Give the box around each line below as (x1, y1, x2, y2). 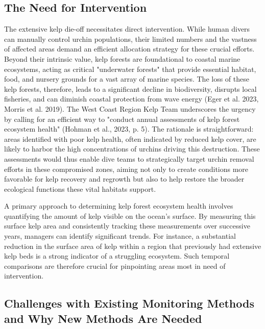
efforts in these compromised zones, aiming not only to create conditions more (4, 163, 249, 174)
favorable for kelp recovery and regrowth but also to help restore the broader (4, 173, 245, 184)
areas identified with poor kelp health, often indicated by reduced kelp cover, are (4, 133, 256, 144)
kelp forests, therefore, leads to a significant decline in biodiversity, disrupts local (4, 83, 257, 94)
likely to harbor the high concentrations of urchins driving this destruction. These (4, 143, 260, 154)
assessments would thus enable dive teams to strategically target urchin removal (4, 153, 254, 164)
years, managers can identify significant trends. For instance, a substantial (4, 231, 236, 241)
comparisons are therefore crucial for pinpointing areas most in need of (4, 260, 226, 271)
